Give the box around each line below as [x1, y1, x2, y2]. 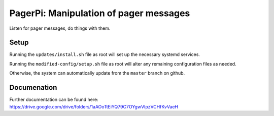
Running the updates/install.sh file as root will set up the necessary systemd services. [9, 51, 200, 57]
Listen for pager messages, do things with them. [9, 25, 111, 31]
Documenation [9, 83, 57, 92]
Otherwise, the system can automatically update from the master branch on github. [9, 70, 185, 76]
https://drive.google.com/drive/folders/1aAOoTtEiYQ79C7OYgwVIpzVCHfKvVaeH [9, 103, 179, 109]
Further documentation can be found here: [9, 96, 98, 103]
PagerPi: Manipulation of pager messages [9, 8, 190, 19]
